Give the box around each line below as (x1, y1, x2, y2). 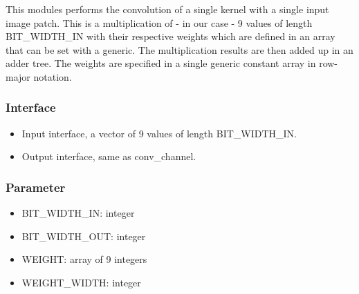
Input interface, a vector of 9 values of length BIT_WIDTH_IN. (21, 126, 297, 140)
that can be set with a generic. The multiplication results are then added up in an (6, 42, 353, 57)
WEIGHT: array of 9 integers (21, 252, 147, 266)
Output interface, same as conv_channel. (21, 149, 196, 164)
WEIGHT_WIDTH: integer (21, 275, 141, 289)
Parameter (6, 178, 66, 195)
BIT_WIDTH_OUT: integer (21, 228, 146, 243)
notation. (33, 69, 72, 84)
